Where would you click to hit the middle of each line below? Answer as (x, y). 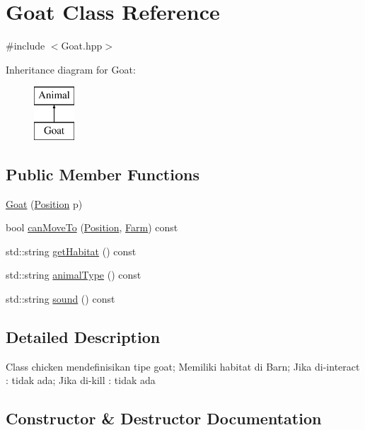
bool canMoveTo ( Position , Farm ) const (92, 227)
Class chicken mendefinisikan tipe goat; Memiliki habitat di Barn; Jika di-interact (183, 366)
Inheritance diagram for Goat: (71, 69)
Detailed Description (83, 337)
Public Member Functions (103, 174)
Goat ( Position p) (44, 203)
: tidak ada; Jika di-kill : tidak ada (81, 380)
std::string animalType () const (74, 275)
